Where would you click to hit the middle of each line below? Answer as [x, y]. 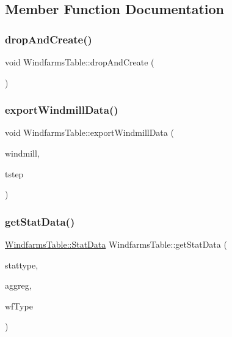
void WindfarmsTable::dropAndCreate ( [80, 62]
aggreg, [18, 285]
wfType [19, 306]
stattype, [22, 265]
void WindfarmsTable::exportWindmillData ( [89, 132]
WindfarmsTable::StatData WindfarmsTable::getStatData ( [116, 244]
